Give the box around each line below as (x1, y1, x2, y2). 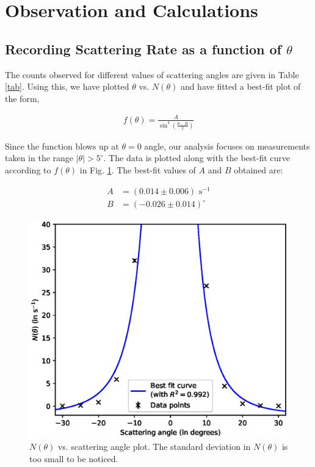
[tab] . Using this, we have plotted (5, 80, 129, 93)
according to (5, 164, 51, 176)
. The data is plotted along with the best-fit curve (103, 151, 291, 164)
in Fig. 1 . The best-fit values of (79, 164, 196, 176)
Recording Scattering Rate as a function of (5, 39, 281, 58)
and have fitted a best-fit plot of (180, 80, 301, 93)
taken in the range (5, 151, 74, 164)
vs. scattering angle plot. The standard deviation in (57, 440, 251, 453)
